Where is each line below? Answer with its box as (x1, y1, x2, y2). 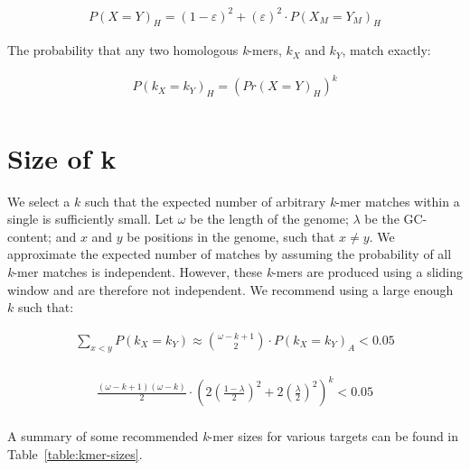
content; (7, 226, 52, 245)
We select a (7, 191, 70, 210)
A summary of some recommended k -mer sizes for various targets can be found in (7, 427, 459, 446)
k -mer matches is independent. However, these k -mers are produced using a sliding (7, 262, 463, 281)
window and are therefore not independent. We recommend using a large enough (7, 280, 454, 299)
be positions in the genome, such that (127, 226, 335, 245)
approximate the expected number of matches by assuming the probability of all (7, 244, 452, 263)
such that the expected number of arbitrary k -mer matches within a (84, 191, 460, 210)
